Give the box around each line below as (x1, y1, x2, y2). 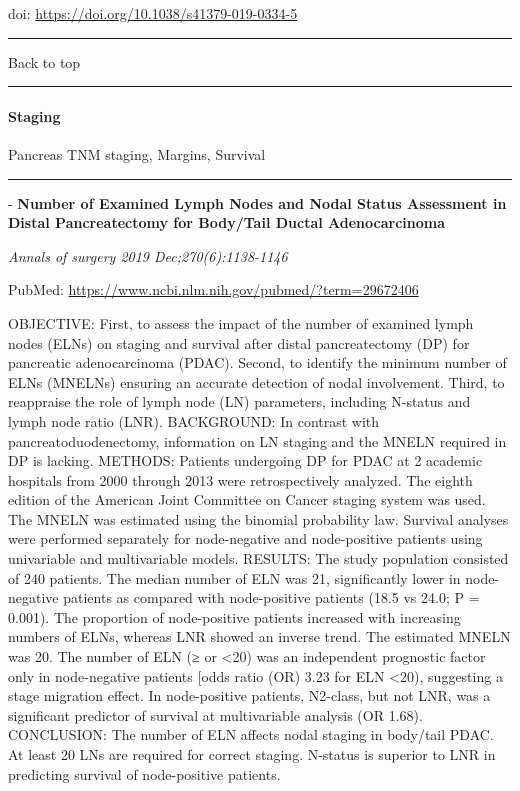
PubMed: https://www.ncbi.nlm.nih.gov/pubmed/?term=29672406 (8, 279, 419, 300)
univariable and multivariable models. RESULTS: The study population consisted (8, 548, 509, 569)
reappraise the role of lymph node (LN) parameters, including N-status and (8, 391, 471, 412)
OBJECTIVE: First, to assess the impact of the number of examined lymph (8, 312, 474, 333)
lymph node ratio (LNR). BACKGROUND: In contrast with (8, 410, 380, 431)
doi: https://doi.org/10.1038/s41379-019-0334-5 (8, 3, 298, 23)
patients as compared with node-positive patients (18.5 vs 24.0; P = (63, 587, 480, 608)
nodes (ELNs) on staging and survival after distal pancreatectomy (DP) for (8, 332, 470, 353)
